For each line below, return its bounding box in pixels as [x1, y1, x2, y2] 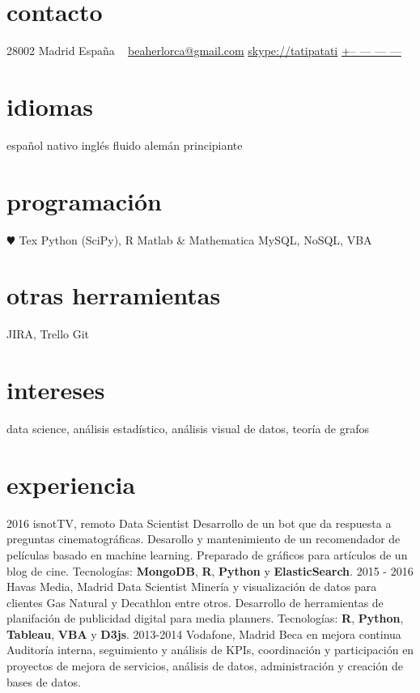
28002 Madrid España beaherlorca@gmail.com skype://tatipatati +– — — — [6, 42, 401, 59]
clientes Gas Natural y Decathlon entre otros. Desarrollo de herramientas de [6, 593, 384, 610]
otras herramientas [6, 278, 221, 312]
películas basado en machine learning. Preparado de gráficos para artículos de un [6, 546, 408, 563]
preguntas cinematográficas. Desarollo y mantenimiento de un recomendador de [6, 530, 401, 547]
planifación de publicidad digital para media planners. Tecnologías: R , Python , [6, 610, 404, 627]
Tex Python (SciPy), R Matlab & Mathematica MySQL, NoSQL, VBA [19, 231, 372, 248]
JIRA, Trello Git [6, 325, 90, 342]
